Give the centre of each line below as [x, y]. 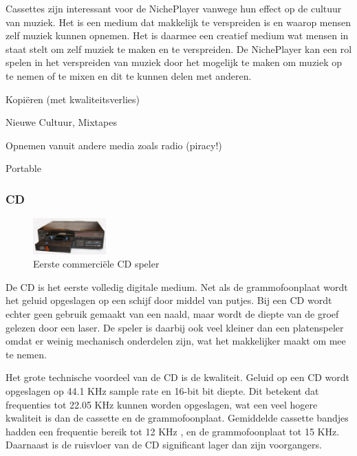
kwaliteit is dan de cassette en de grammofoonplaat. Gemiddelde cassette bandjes [177, 418]
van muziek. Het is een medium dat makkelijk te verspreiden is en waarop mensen [178, 22]
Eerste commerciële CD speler [96, 264]
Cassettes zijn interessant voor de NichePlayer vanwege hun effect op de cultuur [174, 8]
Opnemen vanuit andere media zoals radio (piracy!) [114, 145]
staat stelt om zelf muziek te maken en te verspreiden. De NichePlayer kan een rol [179, 48]
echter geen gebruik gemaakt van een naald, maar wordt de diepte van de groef [172, 314]
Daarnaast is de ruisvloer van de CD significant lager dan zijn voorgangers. [164, 445]
